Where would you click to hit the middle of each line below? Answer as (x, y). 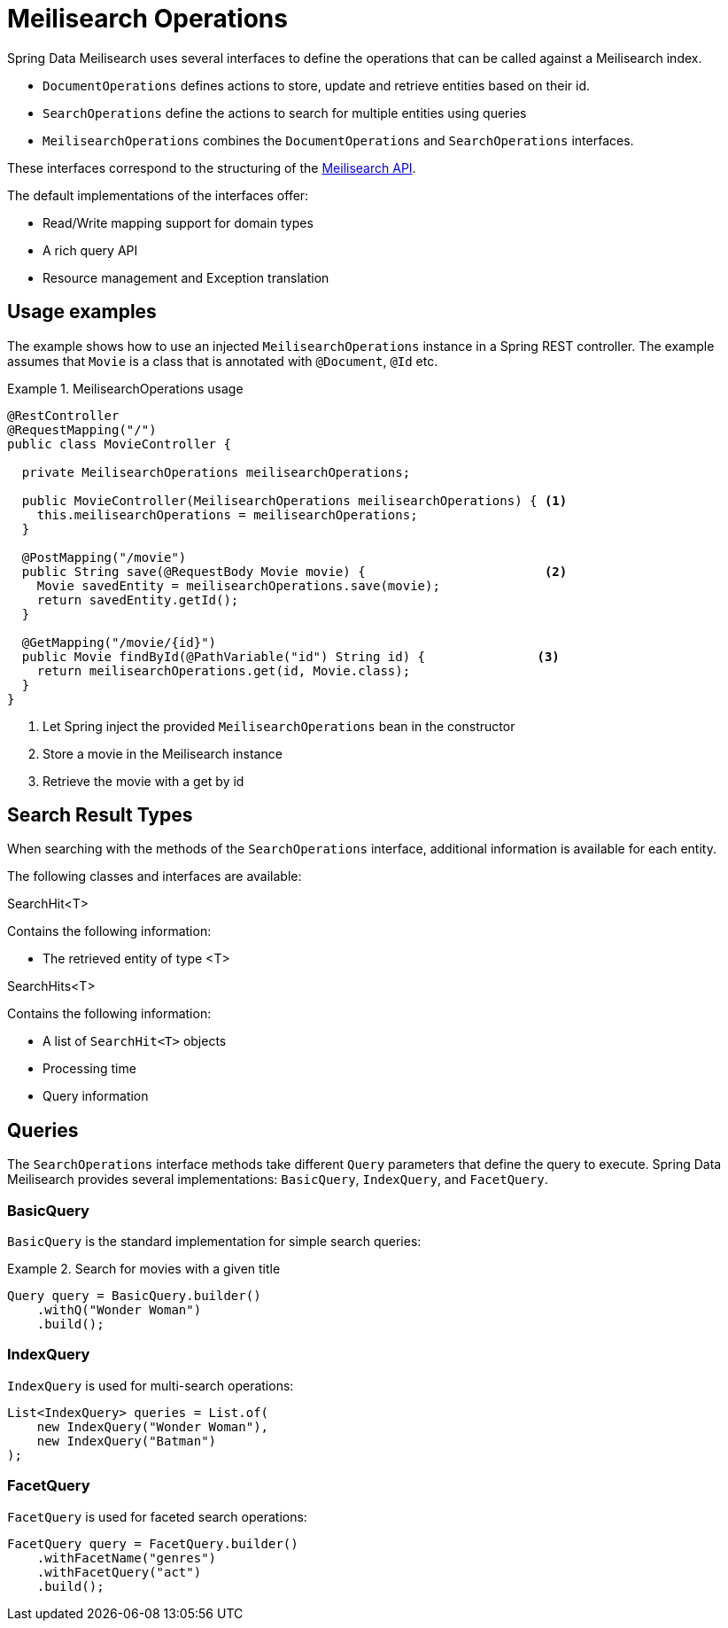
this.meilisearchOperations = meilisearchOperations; (227, 514)
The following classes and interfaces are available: (155, 876)
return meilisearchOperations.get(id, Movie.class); (224, 670)
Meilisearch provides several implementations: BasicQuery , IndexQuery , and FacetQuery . (278, 1180)
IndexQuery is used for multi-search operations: (151, 1385)
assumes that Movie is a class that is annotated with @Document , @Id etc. (223, 361)
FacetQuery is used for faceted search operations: (157, 1516)
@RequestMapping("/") (82, 429)
